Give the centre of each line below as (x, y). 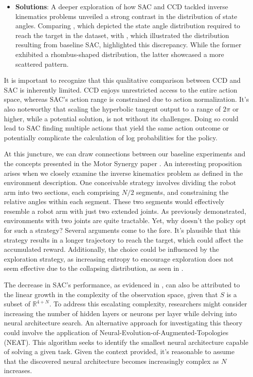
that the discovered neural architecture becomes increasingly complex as (111, 361)
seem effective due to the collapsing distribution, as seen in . (94, 268)
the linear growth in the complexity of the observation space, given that (111, 294)
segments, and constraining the (182, 192)
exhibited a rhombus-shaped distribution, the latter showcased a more (120, 54)
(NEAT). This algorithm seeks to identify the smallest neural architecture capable (126, 342)
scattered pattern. (42, 64)
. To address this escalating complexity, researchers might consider (148, 304)
